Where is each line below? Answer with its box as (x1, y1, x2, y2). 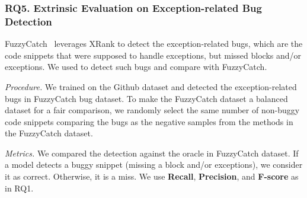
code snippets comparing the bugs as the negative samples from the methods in (5, 115, 293, 127)
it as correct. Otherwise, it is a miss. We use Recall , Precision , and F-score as (5, 170, 299, 183)
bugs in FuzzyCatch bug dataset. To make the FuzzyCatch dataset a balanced (5, 92, 288, 104)
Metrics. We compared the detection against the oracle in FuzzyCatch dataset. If (5, 146, 299, 159)
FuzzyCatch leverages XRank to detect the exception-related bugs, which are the (5, 37, 303, 50)
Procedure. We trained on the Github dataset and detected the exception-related (5, 80, 297, 92)
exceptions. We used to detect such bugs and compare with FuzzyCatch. (5, 60, 267, 73)
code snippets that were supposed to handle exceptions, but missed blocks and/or (5, 49, 302, 61)
